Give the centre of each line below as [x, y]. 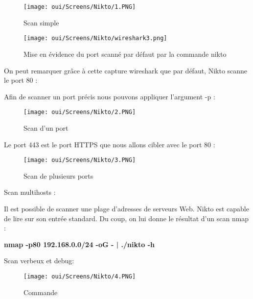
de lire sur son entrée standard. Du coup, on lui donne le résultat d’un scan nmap [126, 218]
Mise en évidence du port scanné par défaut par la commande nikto [125, 54]
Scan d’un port [46, 127]
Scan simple [41, 22]
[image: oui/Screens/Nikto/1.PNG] [80, 7]
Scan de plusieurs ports [58, 175]
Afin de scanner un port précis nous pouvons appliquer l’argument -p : [110, 96]
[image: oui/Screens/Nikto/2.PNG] [80, 112]
